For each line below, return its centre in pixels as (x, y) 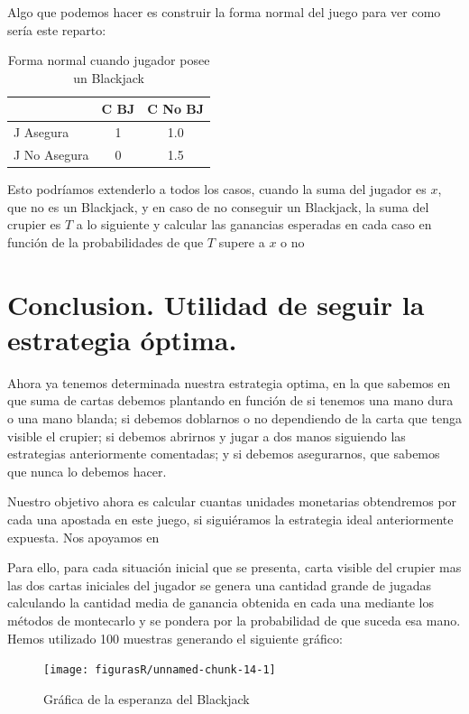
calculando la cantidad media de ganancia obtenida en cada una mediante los (221, 603)
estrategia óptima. (122, 339)
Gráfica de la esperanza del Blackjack (147, 698)
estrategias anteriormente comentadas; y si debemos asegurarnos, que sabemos (224, 454)
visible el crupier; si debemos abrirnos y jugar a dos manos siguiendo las (207, 436)
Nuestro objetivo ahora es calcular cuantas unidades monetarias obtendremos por (232, 501)
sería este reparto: (57, 29)
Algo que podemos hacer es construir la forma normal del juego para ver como (224, 12)
